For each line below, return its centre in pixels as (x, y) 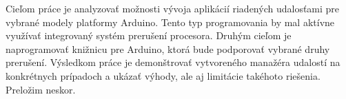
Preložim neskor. (41, 89)
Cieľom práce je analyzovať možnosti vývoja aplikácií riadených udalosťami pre (173, 8)
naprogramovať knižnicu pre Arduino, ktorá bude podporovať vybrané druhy (168, 48)
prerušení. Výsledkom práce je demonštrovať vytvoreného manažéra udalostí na (173, 62)
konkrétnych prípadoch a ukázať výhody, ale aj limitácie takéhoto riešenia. (163, 75)
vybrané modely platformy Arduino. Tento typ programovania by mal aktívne (170, 22)
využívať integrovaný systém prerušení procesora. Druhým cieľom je (149, 35)
